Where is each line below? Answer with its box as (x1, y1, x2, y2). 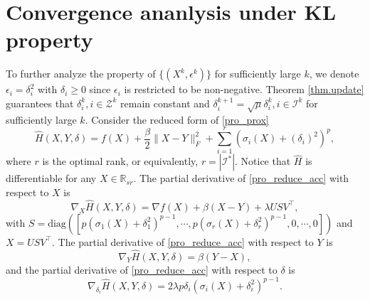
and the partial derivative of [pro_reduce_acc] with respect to (6, 262, 277, 277)
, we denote (309, 66, 359, 81)
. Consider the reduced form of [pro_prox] (85, 112, 269, 127)
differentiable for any (6, 171, 97, 186)
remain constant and (120, 95, 210, 110)
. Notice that (235, 154, 291, 168)
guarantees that (6, 95, 74, 110)
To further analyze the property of (6, 66, 156, 81)
